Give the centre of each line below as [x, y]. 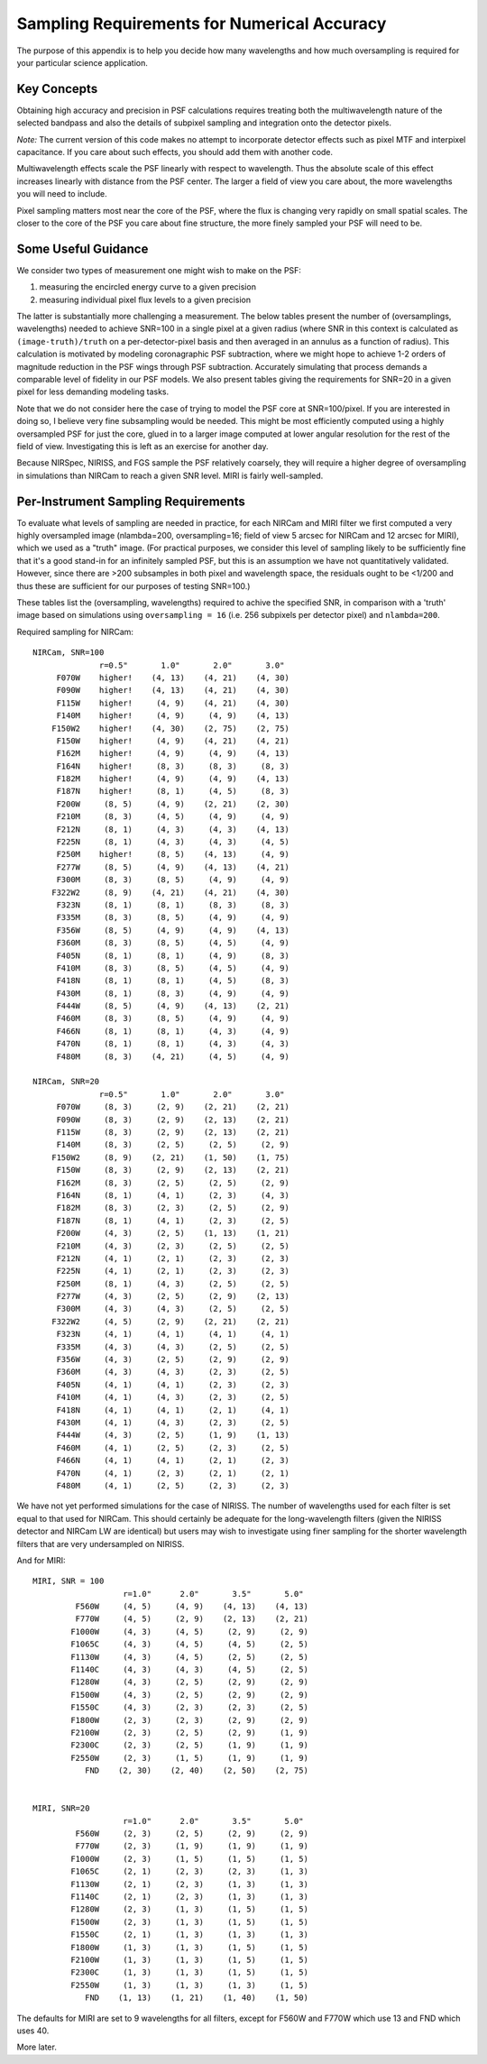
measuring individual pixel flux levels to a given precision [145, 299]
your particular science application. [83, 62]
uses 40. [33, 2031]
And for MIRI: [41, 1560]
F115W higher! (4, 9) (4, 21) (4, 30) [173, 703]
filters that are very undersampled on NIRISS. [101, 1543]
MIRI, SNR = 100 [69, 1581]
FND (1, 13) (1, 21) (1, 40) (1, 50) [196, 1998]
